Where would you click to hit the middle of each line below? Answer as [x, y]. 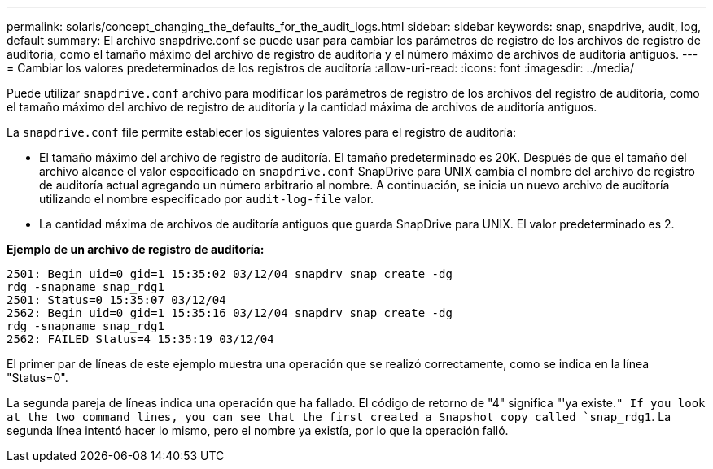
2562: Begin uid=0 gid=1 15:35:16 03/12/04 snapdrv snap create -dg [230, 313]
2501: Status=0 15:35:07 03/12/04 [116, 300]
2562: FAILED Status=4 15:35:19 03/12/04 [140, 339]
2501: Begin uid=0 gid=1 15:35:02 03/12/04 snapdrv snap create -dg [230, 274]
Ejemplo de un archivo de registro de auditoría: [136, 249]
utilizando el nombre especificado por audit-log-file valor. [207, 199]
